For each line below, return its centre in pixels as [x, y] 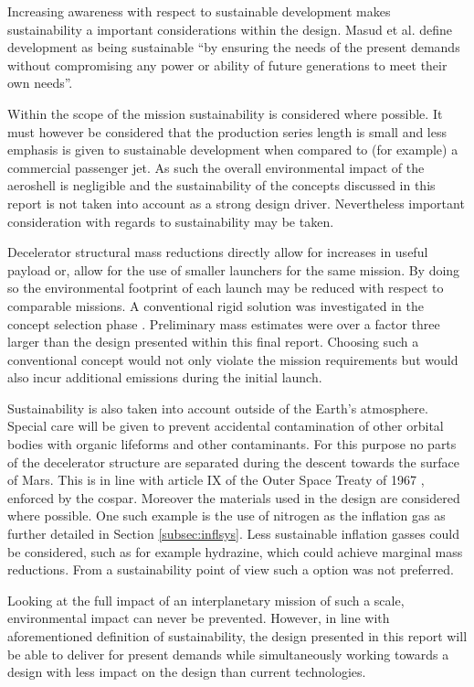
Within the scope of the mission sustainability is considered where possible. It [225, 113]
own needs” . [40, 83]
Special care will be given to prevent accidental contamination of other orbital [226, 426]
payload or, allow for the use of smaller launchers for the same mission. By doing [234, 269]
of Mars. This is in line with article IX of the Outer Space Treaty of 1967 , [216, 480]
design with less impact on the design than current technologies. [187, 672]
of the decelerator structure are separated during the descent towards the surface [233, 462]
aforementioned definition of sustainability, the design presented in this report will [237, 636]
